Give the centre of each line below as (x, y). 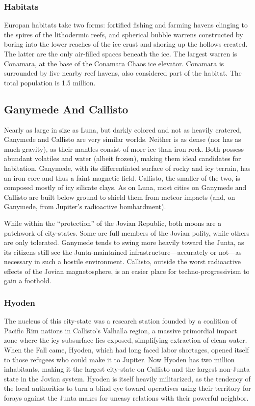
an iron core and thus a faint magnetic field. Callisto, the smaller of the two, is (122, 177)
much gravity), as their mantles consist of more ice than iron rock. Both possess (124, 149)
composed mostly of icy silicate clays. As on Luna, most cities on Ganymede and (125, 187)
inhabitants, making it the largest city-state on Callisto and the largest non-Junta (127, 369)
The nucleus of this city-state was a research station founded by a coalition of (120, 321)
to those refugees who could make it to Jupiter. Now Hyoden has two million (119, 359)
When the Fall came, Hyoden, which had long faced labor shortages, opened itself (127, 350)
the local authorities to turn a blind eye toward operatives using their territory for (127, 388)
